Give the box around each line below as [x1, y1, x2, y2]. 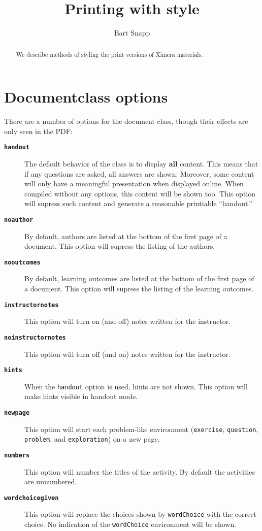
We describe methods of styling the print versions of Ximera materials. [16, 50, 203, 58]
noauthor [4, 216, 34, 223]
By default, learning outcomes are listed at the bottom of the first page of [24, 273, 254, 284]
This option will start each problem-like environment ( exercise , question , [24, 423, 258, 434]
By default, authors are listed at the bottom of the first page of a [24, 230, 227, 241]
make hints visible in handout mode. [24, 391, 138, 402]
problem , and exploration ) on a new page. [24, 434, 160, 444]
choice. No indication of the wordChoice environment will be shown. [24, 519, 237, 529]
